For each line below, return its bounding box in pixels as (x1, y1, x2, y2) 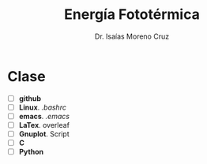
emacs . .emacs (18, 111, 70, 121)
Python (18, 147, 44, 157)
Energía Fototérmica (63, 6, 201, 24)
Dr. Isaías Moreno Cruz (94, 32, 170, 41)
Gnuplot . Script (18, 129, 70, 139)
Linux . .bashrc (18, 102, 66, 112)
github (18, 93, 41, 103)
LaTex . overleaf (18, 120, 70, 129)
